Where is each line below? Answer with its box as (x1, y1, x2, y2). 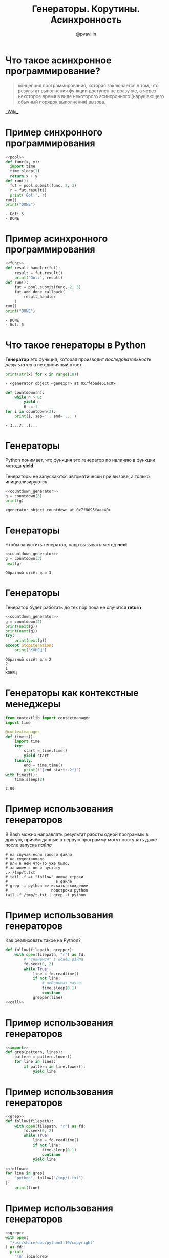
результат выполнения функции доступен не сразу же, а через (17, 88, 156, 94)
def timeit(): (5, 734, 36, 739)
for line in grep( (5, 1171, 45, 1176)
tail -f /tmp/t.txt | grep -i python (5, 893, 86, 898)
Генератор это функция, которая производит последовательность (5, 356, 152, 362)
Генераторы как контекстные (5, 687, 139, 699)
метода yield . (5, 462, 35, 469)
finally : (14, 758, 33, 763)
